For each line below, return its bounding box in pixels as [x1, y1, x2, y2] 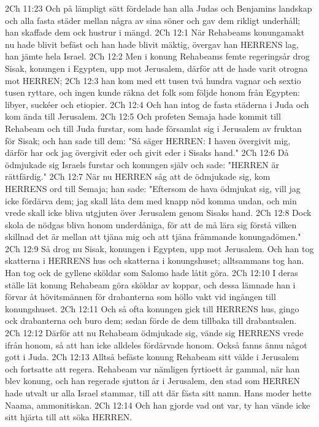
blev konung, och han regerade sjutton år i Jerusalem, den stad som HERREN [5, 374, 300, 387]
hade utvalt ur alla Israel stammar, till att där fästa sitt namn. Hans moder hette [5, 387, 312, 399]
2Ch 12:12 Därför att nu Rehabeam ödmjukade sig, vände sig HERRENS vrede [5, 326, 304, 339]
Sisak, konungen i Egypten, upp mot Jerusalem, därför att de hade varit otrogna [5, 61, 308, 74]
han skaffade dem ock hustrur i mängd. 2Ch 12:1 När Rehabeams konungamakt [5, 26, 305, 39]
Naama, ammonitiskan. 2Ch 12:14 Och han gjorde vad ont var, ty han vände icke [5, 398, 310, 411]
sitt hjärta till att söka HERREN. [5, 410, 133, 423]
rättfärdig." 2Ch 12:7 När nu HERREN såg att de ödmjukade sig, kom [5, 170, 271, 183]
